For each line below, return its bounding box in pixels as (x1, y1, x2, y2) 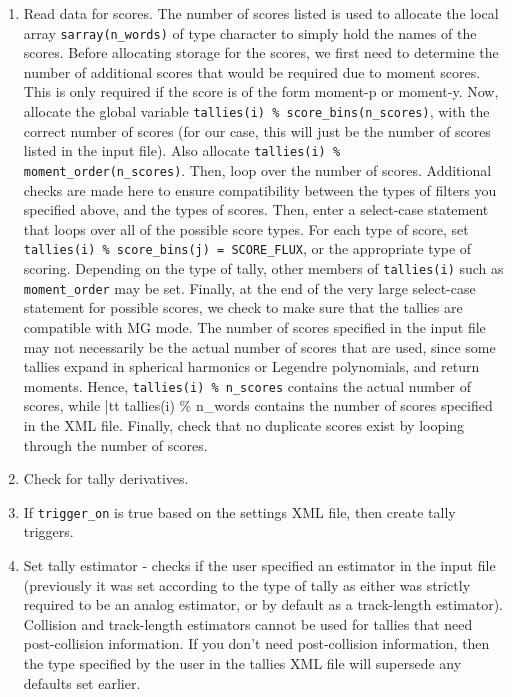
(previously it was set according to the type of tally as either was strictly (23, 574, 471, 595)
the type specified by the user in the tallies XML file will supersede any (23, 652, 462, 673)
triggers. (23, 521, 74, 542)
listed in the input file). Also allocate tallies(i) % (23, 140, 341, 161)
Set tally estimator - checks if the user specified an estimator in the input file (23, 555, 496, 575)
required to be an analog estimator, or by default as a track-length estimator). (23, 594, 503, 615)
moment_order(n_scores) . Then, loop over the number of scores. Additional (23, 159, 492, 180)
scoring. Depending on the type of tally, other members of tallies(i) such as (23, 258, 504, 279)
